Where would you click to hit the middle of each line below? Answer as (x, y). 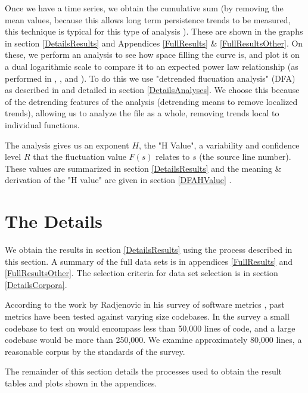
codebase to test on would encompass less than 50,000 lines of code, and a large (150, 328)
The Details (54, 221)
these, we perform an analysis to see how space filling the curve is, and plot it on (152, 55)
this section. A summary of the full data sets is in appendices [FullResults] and (149, 261)
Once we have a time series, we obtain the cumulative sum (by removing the (144, 8)
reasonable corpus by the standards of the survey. (95, 351)
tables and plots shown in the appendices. (81, 383)
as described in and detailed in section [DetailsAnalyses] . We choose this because (152, 90)
